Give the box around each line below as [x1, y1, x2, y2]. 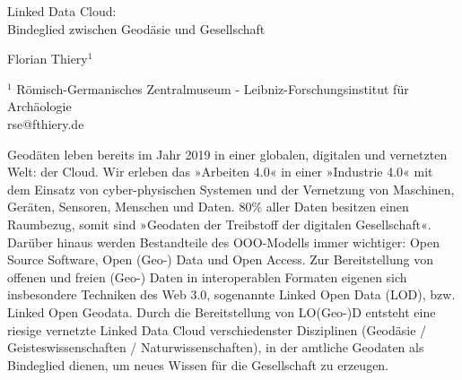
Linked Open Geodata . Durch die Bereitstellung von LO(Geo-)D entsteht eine [7, 302, 436, 321]
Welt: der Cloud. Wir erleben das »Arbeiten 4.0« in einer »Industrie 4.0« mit [7, 162, 433, 181]
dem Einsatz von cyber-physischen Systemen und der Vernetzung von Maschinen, [7, 179, 455, 198]
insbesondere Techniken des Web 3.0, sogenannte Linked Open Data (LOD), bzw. [7, 285, 456, 304]
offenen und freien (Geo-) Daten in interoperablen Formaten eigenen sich [7, 267, 407, 286]
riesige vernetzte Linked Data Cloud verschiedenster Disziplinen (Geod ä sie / [7, 320, 427, 339]
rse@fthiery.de [7, 114, 84, 133]
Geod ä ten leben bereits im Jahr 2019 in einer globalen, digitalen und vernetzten [7, 144, 448, 163]
